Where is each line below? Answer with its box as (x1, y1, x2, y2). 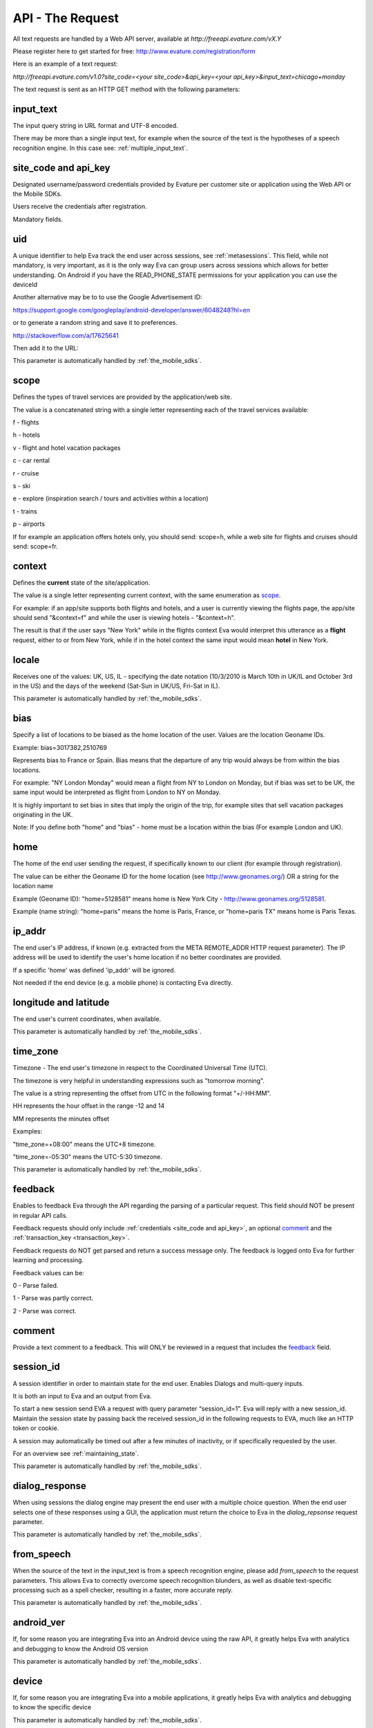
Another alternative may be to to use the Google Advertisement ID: (12, 293, 203, 301)
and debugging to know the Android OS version (12, 1644, 149, 1653)
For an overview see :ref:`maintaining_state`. (12, 1449, 140, 1458)
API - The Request (12, 10, 119, 26)
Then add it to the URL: (12, 344, 79, 352)
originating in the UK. (12, 811, 73, 819)
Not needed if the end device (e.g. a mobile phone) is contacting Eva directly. (12, 979, 233, 987)
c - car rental (12, 456, 50, 464)
